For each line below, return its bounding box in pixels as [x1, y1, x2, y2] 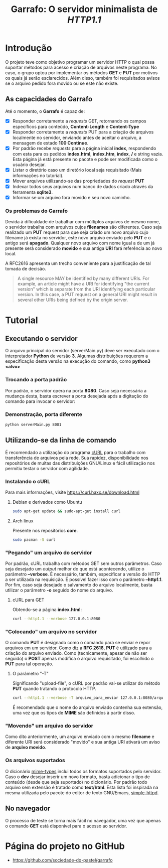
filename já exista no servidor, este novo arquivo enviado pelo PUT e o [5, 235, 151, 241]
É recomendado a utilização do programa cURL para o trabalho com [5, 449, 146, 455]
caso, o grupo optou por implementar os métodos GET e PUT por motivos [5, 69, 158, 76]
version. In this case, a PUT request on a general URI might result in [17, 292, 157, 298]
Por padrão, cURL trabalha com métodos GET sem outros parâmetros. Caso [5, 560, 162, 566]
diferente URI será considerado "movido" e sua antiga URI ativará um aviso [5, 739, 160, 745]
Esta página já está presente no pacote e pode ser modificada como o [12, 156, 158, 162]
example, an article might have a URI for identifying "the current [17, 281, 149, 287]
